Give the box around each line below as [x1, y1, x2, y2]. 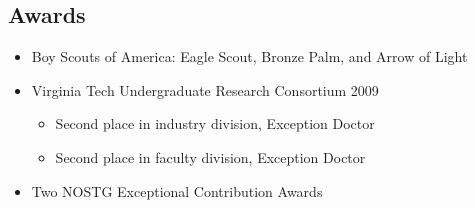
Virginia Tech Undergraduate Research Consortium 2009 [31, 79, 379, 100]
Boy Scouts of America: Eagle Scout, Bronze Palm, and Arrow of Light [31, 46, 468, 67]
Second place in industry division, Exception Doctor [55, 113, 375, 134]
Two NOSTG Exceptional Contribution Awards [31, 180, 323, 201]
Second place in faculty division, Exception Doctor [55, 146, 366, 167]
